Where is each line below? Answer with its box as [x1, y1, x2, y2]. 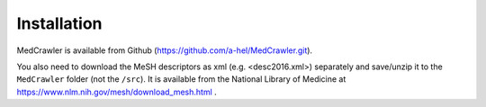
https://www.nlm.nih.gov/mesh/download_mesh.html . [16, 86, 218, 97]
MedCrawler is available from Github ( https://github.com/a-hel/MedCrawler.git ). [16, 45, 313, 56]
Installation [16, 13, 103, 33]
